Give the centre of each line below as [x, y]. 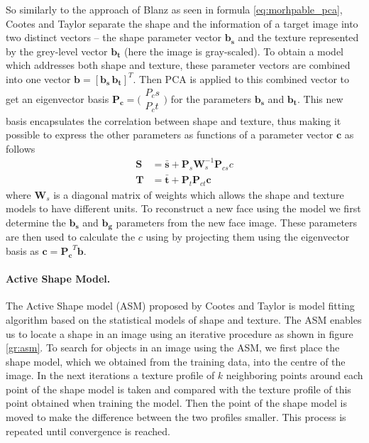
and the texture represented [298, 37]
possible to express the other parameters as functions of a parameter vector [170, 135]
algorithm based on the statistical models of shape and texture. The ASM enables [184, 319]
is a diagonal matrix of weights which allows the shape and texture [199, 194]
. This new [320, 98]
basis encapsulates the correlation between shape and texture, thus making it [174, 120]
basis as [22, 250]
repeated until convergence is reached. [88, 431]
